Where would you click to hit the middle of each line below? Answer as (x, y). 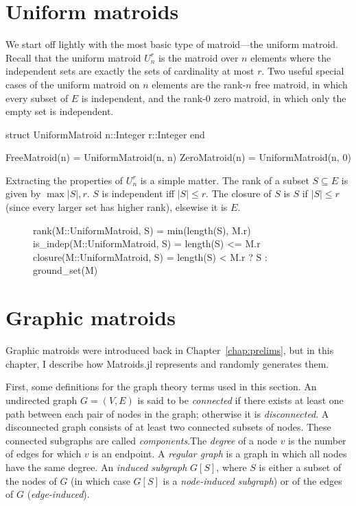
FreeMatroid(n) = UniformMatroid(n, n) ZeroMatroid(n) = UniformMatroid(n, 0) (178, 157)
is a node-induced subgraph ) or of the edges (252, 480)
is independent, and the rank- (143, 98)
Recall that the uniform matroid (73, 57)
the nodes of (31, 480)
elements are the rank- (199, 84)
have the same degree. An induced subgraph (96, 467)
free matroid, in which (301, 84)
